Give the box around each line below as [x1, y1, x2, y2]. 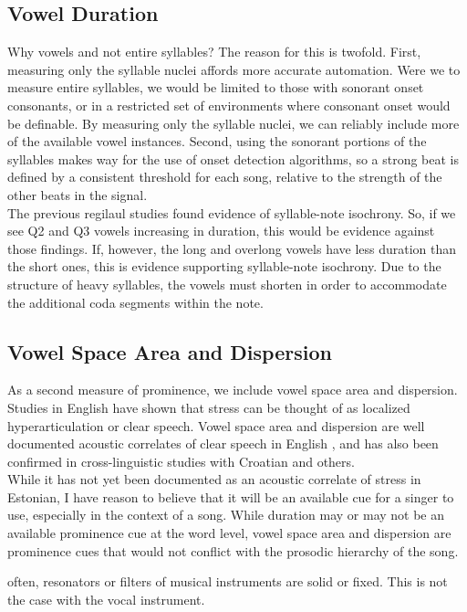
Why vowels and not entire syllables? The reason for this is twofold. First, [7, 42, 421, 61]
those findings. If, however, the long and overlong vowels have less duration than [7, 238, 457, 258]
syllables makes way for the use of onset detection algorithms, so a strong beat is [7, 149, 460, 168]
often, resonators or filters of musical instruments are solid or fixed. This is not [7, 572, 448, 591]
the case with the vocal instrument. [7, 589, 205, 608]
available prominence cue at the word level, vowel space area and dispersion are [7, 523, 451, 543]
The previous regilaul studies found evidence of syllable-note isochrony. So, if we [7, 203, 456, 222]
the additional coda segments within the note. [7, 292, 264, 311]
